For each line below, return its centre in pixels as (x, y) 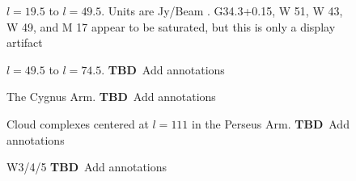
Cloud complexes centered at (78, 123)
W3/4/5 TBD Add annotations (87, 167)
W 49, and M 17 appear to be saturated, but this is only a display (171, 26)
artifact (25, 42)
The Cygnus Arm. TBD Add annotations (111, 97)
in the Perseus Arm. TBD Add (271, 123)
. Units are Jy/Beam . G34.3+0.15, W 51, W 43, (222, 11)
